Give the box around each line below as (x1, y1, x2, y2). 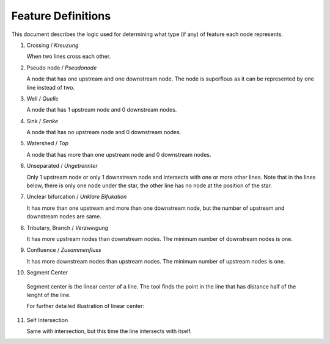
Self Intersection (26, 316, 68, 323)
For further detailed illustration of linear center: (26, 303, 145, 310)
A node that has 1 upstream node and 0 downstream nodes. (26, 106, 177, 113)
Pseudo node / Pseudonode (26, 64, 97, 71)
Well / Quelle (26, 95, 59, 102)
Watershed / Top (26, 140, 69, 147)
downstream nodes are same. (26, 213, 102, 220)
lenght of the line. (26, 291, 71, 298)
